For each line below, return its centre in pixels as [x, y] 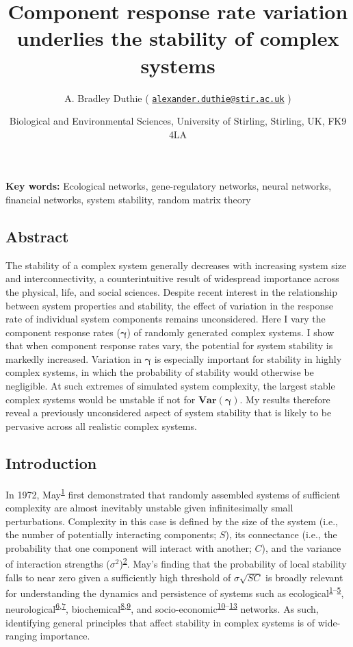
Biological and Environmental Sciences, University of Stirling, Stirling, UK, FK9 [178, 121]
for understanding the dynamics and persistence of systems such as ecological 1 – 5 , [175, 592]
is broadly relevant [304, 577]
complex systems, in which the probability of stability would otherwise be [160, 372]
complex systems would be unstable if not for [101, 399]
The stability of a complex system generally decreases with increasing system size [176, 265]
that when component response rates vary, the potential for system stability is [169, 345]
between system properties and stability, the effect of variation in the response [169, 305]
